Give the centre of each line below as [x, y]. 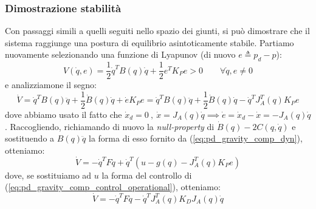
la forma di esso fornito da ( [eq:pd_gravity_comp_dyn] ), [195, 138]
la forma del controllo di [147, 175]
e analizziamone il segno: [51, 85]
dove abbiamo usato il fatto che [64, 114]
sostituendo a [30, 138]
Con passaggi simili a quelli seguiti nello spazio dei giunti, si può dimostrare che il [157, 31]
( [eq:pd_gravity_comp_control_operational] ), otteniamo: [113, 187]
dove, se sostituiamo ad [48, 175]
